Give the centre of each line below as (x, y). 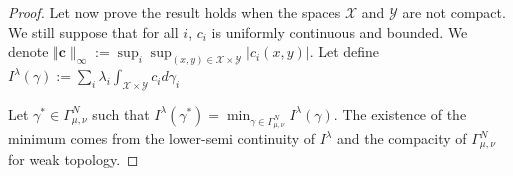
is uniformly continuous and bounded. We (339, 31)
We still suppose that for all (93, 31)
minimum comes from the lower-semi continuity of (162, 138)
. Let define (344, 51)
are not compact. (454, 12)
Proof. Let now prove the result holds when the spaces (174, 12)
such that (121, 113)
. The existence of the (400, 113)
